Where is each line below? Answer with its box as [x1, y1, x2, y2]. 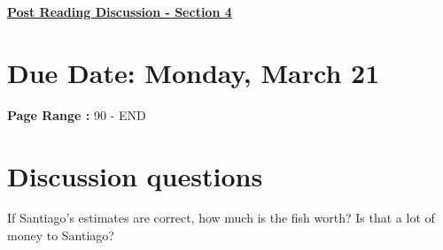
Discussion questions [7, 157, 263, 193]
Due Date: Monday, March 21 [7, 54, 380, 90]
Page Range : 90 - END [7, 105, 146, 124]
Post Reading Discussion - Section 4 [7, 3, 232, 20]
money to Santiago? [7, 226, 114, 245]
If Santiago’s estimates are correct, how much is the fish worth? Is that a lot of [7, 208, 435, 227]
